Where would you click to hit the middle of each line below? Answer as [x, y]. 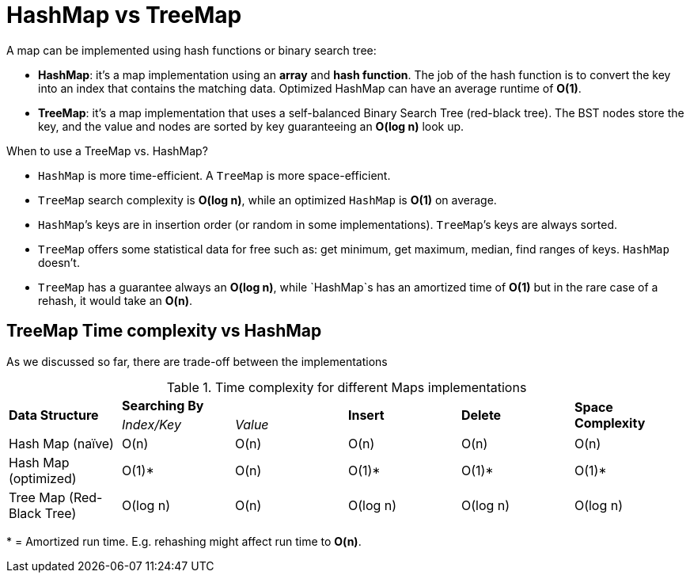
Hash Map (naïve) [61, 443]
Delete [481, 415]
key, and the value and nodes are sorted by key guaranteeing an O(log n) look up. [251, 126]
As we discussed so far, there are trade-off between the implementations [197, 361]
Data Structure [54, 415]
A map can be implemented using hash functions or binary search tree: [191, 50]
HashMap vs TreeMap [124, 15]
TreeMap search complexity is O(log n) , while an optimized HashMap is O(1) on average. [267, 200]
